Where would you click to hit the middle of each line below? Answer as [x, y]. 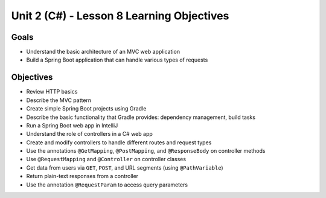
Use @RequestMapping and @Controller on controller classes [106, 159]
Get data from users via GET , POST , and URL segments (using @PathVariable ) [125, 168]
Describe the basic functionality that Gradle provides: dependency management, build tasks [141, 117]
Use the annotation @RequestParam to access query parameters [107, 185]
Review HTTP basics [52, 92]
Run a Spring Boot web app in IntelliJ [72, 125]
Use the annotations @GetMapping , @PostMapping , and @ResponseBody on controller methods [146, 151]
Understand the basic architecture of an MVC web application [103, 52]
